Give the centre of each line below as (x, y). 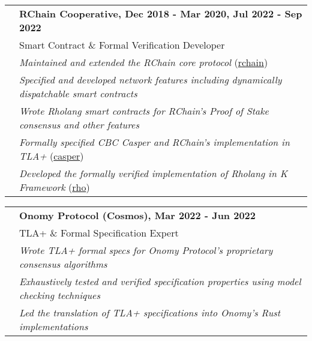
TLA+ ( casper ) (52, 156)
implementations (54, 326)
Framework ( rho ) (55, 187)
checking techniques (60, 295)
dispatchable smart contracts (78, 93)
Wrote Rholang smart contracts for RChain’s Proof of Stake (144, 111)
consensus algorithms (63, 264)
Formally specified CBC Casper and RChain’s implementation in (154, 142)
